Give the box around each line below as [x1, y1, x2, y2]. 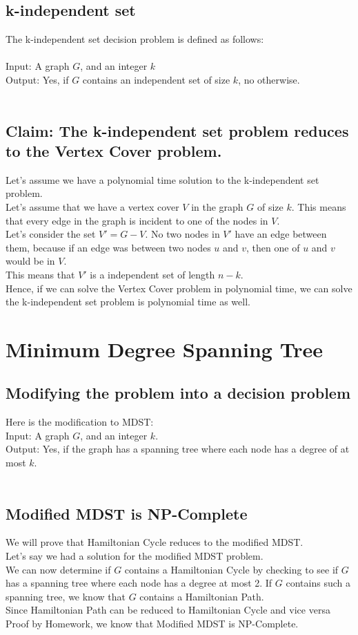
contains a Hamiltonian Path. [139, 589, 264, 603]
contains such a [286, 576, 350, 590]
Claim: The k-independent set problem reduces [6, 120, 349, 141]
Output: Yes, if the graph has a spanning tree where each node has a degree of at [6, 442, 350, 456]
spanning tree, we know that [6, 589, 126, 603]
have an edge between [235, 227, 327, 241]
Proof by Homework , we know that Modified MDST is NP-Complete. [6, 616, 299, 631]
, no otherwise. [238, 72, 300, 86]
